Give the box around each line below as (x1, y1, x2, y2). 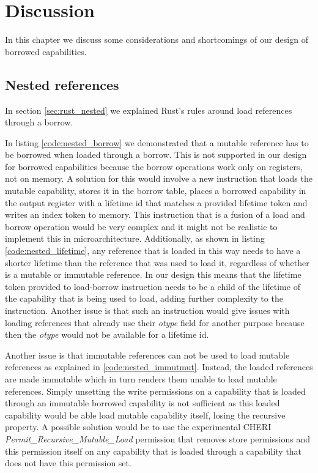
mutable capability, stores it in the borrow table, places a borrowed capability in (5, 184, 306, 197)
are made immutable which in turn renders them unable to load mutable (5, 372, 277, 385)
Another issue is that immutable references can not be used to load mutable (5, 348, 290, 361)
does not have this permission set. (5, 456, 131, 469)
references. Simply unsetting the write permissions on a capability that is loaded (5, 384, 306, 397)
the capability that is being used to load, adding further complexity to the (5, 292, 283, 305)
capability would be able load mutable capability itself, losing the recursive (5, 408, 286, 421)
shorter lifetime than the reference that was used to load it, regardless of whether (5, 256, 309, 269)
